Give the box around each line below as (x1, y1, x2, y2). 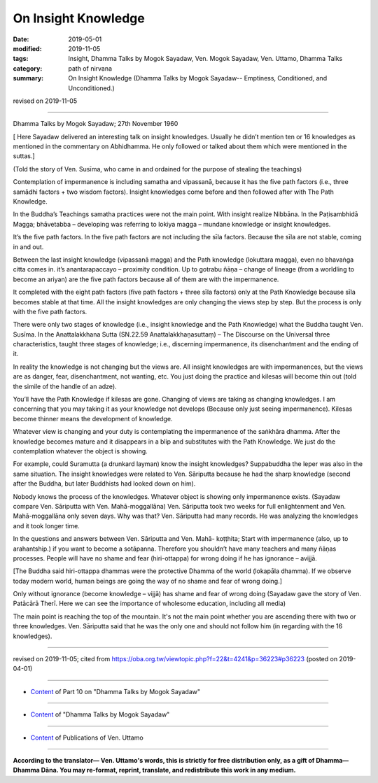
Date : (13, 35, 29, 43)
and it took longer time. (13, 521, 80, 530)
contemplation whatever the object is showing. (13, 447, 148, 455)
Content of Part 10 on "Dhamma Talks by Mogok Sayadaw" (30, 687, 201, 696)
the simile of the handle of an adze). (13, 382, 117, 390)
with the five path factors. (13, 307, 87, 316)
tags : (13, 55, 29, 63)
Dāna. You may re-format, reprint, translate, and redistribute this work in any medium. (41, 766, 297, 775)
